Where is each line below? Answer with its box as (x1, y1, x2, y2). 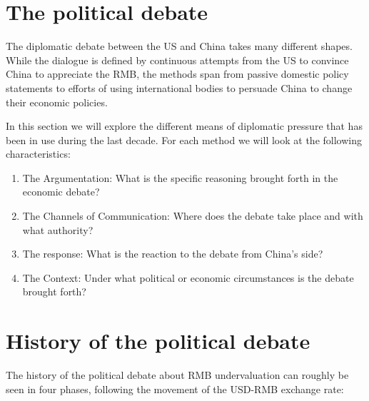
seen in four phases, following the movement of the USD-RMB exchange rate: (6, 381, 344, 396)
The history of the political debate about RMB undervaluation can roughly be (6, 367, 349, 382)
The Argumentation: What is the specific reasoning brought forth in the (22, 170, 338, 185)
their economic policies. (6, 94, 108, 109)
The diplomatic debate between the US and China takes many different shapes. (6, 39, 353, 54)
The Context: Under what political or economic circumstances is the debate (22, 270, 354, 285)
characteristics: (6, 146, 71, 161)
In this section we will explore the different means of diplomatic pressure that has (6, 118, 363, 133)
